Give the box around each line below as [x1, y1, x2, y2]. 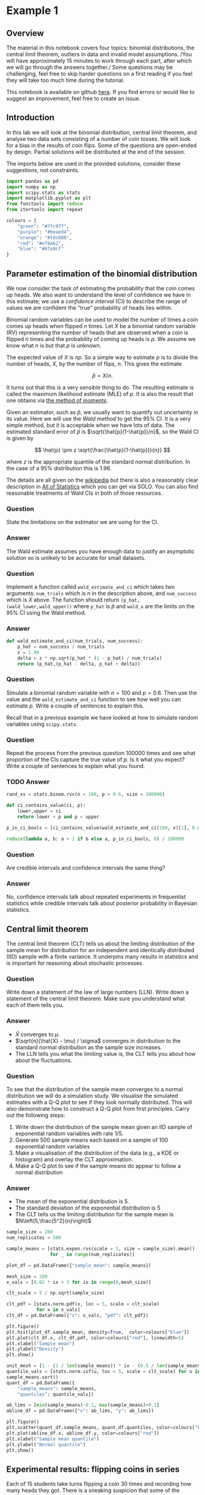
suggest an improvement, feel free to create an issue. [6, 95, 141, 102]
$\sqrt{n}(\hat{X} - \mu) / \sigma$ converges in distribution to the [15, 1037, 181, 1044]
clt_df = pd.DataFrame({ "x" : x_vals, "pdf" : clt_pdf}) [6, 1313, 149, 1319]
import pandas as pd [6, 178, 59, 184]
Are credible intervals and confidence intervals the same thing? [6, 864, 166, 871]
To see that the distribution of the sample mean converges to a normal [6, 1086, 183, 1092]
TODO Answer [6, 778, 50, 786]
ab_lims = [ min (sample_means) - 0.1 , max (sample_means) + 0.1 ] [6, 1402, 160, 1408]
